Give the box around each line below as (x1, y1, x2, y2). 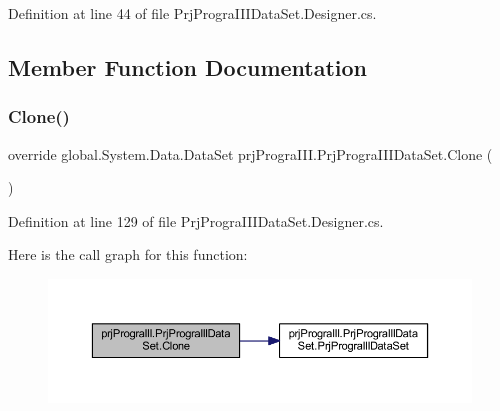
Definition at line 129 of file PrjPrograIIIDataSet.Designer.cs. (8, 210, 384, 231)
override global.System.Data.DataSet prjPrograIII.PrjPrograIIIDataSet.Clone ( (8, 143, 493, 164)
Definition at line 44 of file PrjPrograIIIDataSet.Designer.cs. (8, 3, 377, 23)
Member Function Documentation (8, 51, 368, 82)
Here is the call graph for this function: (8, 244, 248, 265)
